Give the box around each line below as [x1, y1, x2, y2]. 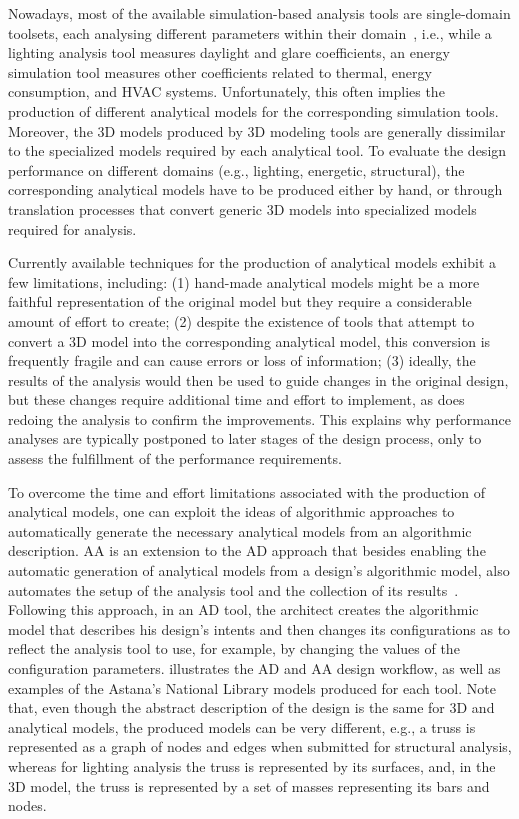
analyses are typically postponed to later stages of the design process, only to [8, 428, 482, 449]
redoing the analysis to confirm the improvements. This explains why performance [8, 408, 512, 429]
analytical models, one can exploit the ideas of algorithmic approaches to [8, 501, 455, 522]
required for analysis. [8, 218, 137, 239]
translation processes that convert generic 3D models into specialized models [8, 198, 477, 219]
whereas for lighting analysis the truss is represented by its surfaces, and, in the [8, 755, 496, 776]
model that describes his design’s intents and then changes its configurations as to [8, 618, 511, 639]
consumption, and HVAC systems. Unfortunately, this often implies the [8, 81, 445, 102]
